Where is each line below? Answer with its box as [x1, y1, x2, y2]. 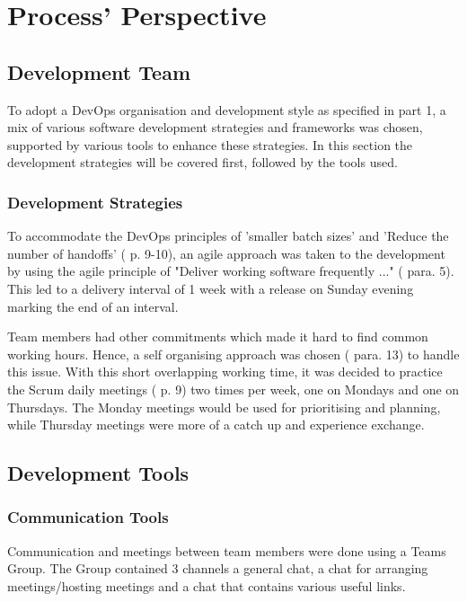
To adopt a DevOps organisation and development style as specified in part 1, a [7, 100, 446, 119]
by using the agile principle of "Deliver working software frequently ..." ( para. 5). [7, 261, 454, 280]
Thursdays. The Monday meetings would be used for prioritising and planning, [7, 397, 441, 416]
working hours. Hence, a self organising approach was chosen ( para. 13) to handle [7, 344, 460, 363]
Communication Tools [7, 506, 169, 528]
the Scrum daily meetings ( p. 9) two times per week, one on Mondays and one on [7, 379, 460, 398]
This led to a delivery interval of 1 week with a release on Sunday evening [7, 279, 414, 297]
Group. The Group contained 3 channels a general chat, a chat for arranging [7, 559, 428, 578]
